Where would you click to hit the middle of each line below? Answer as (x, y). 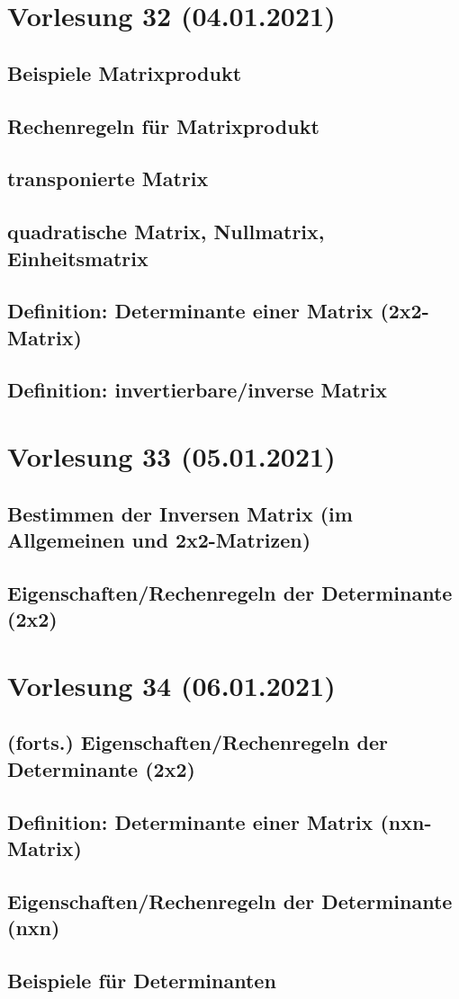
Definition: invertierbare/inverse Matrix (197, 390)
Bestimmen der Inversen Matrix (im (180, 513)
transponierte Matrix (108, 178)
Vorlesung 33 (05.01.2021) (171, 456)
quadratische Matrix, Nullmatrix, (166, 232)
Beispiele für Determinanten (142, 980)
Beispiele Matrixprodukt (125, 72)
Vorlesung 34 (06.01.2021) (171, 685)
